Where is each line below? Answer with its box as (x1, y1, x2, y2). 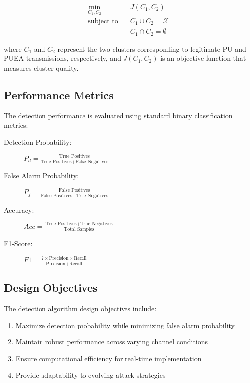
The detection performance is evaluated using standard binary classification (4, 110, 233, 120)
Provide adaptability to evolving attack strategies (15, 370, 166, 380)
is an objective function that (160, 53, 246, 63)
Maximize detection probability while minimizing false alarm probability (15, 320, 235, 330)
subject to (88, 17, 118, 25)
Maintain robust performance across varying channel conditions (15, 336, 208, 347)
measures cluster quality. (4, 62, 79, 73)
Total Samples (64, 227, 94, 232)
